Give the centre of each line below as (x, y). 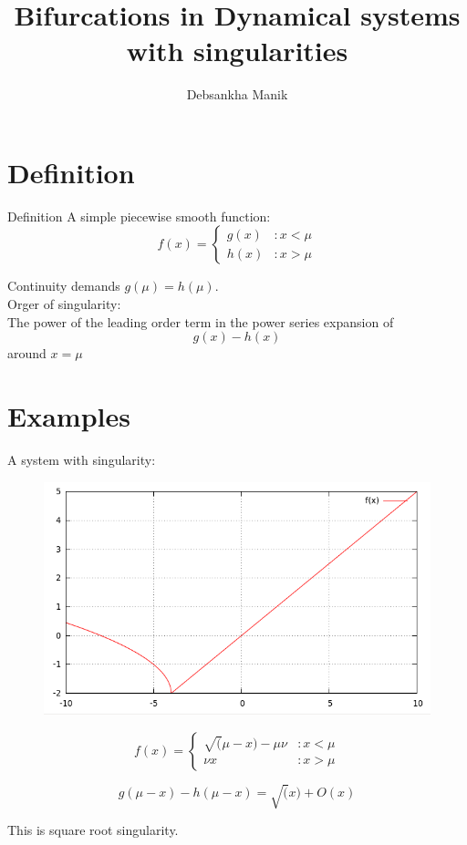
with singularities (237, 51)
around (27, 353)
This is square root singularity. (93, 830)
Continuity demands (64, 286)
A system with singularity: (82, 459)
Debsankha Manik (237, 94)
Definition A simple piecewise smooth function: (139, 216)
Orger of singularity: (64, 304)
